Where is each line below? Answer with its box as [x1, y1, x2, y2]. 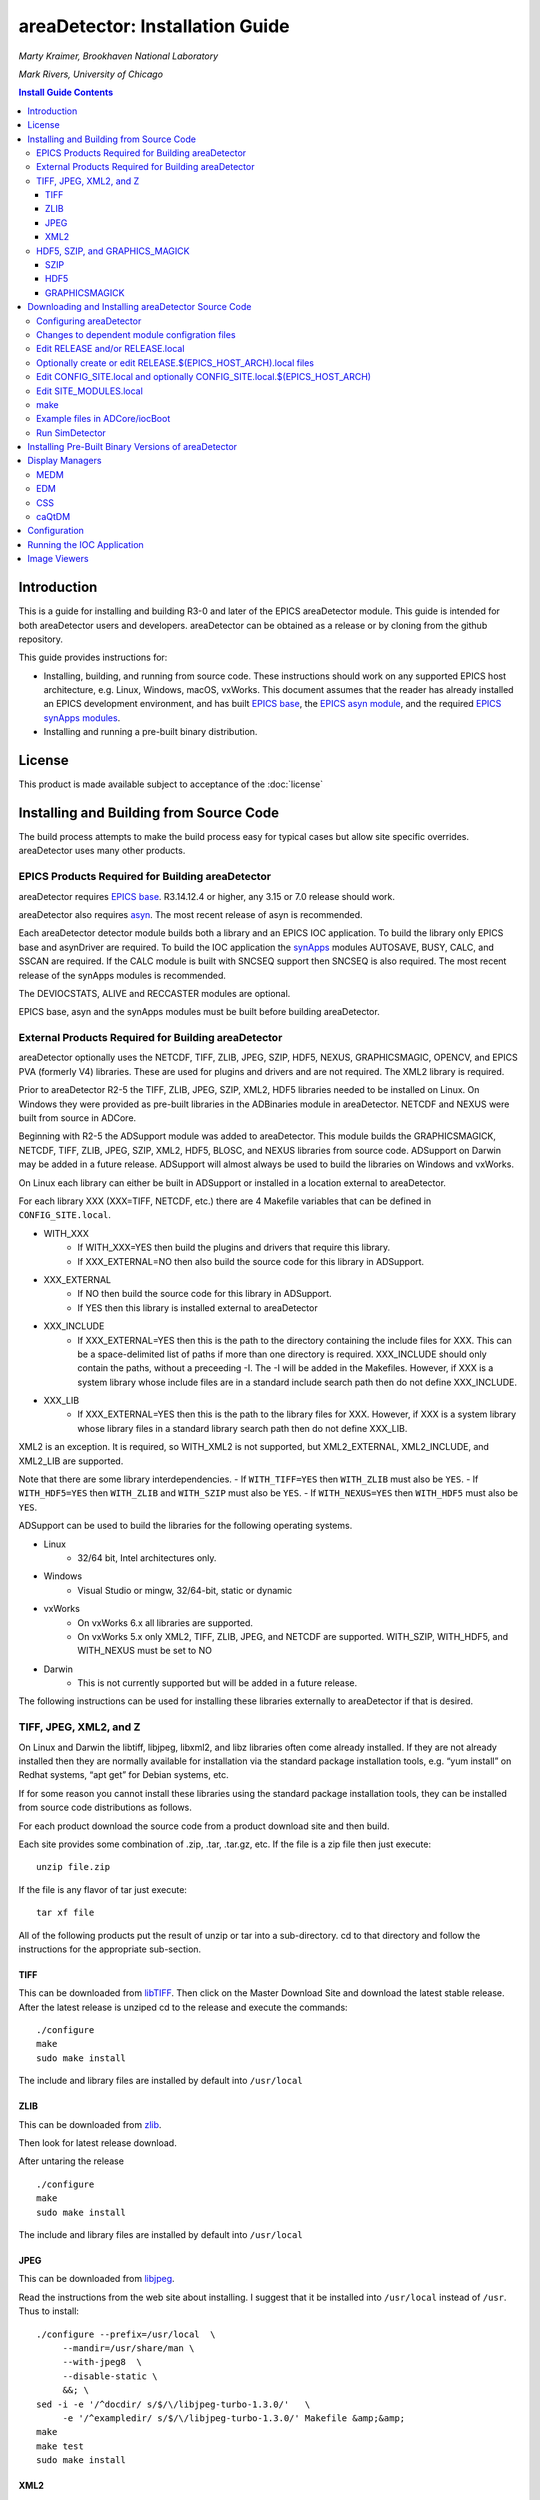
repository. [18, 633, 64, 645]
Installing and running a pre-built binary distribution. [43, 726, 258, 738]
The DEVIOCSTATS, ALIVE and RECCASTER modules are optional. [18, 987, 291, 999]
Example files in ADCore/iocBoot [36, 413, 171, 425]
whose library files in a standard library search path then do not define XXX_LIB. [77, 1422, 408, 1434]
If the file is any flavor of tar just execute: [18, 1883, 187, 1895]
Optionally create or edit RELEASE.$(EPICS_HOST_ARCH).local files [36, 356, 315, 369]
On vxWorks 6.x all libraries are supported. [77, 1616, 254, 1629]
